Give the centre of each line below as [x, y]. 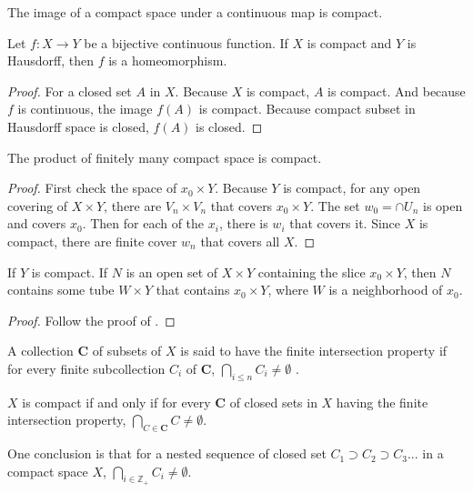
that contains [193, 290]
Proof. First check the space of [92, 188]
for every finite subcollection [86, 368]
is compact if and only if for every [116, 402]
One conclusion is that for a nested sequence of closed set [167, 453]
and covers [37, 223]
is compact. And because [397, 91]
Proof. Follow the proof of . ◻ [91, 320]
